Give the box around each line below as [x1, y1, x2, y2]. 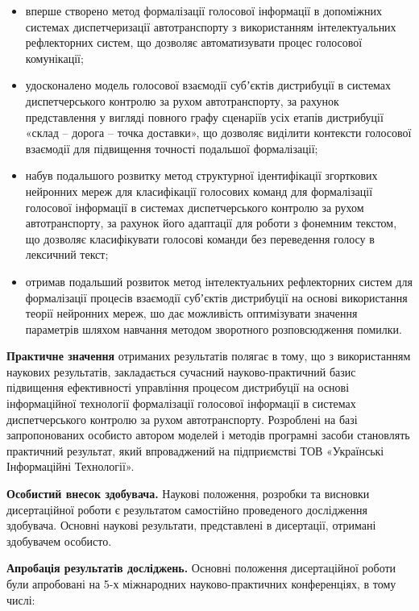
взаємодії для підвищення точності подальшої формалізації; [25, 139, 318, 156]
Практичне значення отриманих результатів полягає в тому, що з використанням [6, 347, 411, 364]
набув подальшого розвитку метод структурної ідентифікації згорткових [25, 167, 378, 184]
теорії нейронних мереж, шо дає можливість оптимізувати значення [25, 305, 358, 322]
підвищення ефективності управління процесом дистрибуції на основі [6, 379, 350, 396]
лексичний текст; [25, 246, 109, 263]
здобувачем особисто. [6, 532, 112, 549]
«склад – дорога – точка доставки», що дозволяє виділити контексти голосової [25, 124, 412, 141]
